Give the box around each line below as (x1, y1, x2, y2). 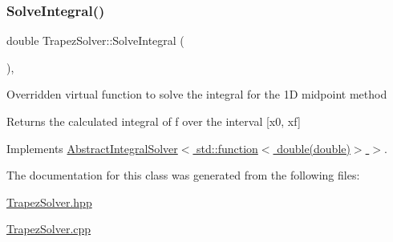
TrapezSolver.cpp (6, 220, 91, 237)
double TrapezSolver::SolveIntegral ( (6, 32, 184, 49)
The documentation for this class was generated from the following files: (6, 167, 360, 184)
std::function (196, 139, 258, 156)
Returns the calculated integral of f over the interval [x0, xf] (6, 113, 301, 129)
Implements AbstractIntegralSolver (6, 139, 178, 156)
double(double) (277, 139, 350, 156)
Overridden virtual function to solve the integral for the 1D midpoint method (6, 86, 387, 103)
